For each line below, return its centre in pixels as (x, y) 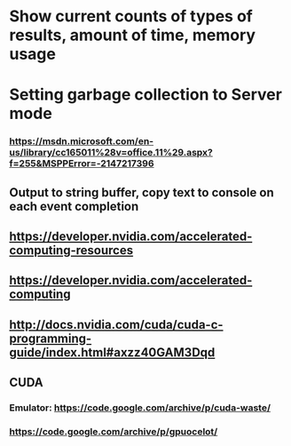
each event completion (74, 206)
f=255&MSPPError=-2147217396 (82, 163)
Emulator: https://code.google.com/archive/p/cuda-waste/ (140, 408)
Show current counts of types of (131, 16)
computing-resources (71, 251)
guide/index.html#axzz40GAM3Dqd (112, 352)
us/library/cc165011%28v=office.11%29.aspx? (111, 153)
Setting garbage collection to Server (145, 95)
